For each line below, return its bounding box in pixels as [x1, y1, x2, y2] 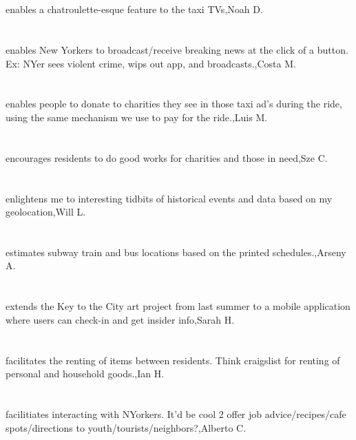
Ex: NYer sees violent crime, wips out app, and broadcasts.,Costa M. [6, 56, 296, 70]
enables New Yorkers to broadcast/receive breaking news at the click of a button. [6, 42, 348, 56]
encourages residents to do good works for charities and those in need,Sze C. [6, 150, 328, 165]
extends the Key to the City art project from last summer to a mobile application [6, 299, 350, 313]
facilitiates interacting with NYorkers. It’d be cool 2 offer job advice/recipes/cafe [6, 407, 346, 421]
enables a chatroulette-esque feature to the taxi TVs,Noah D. [6, 2, 263, 17]
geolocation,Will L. [6, 205, 86, 219]
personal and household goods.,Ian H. [6, 366, 165, 381]
